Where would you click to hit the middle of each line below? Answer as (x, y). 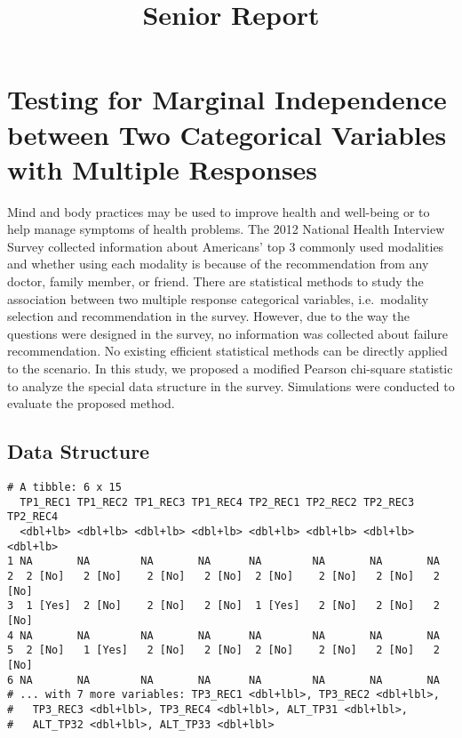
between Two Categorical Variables (227, 134)
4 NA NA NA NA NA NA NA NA (223, 635)
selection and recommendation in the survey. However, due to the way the (208, 316)
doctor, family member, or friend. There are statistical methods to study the (215, 281)
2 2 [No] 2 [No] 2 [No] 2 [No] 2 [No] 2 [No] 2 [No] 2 (223, 576)
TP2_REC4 (33, 517)
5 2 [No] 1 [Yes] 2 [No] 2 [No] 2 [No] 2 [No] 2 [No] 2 (223, 650)
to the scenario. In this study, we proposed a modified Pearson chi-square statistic (230, 369)
